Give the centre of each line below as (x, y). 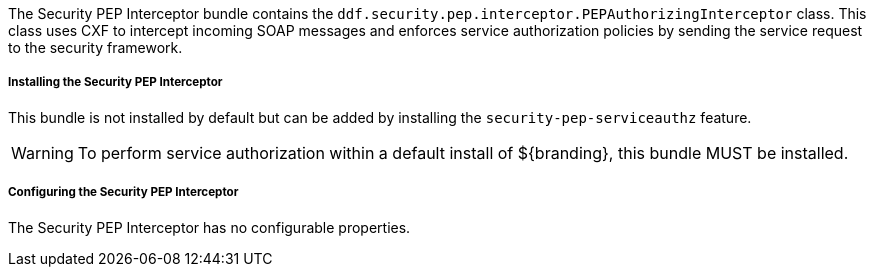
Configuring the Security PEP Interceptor (123, 192)
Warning (42, 152)
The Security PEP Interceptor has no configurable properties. (209, 227)
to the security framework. (95, 47)
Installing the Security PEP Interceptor (115, 82)
